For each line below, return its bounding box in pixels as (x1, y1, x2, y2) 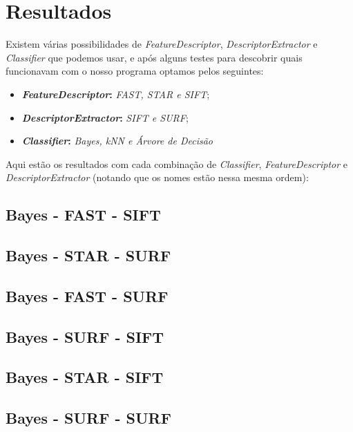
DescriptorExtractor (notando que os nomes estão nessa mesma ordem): (6, 170, 309, 185)
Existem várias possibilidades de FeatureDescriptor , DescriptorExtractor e (6, 37, 318, 51)
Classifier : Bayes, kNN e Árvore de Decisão (21, 133, 213, 148)
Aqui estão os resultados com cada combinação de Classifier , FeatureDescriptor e (6, 156, 348, 171)
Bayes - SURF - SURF (6, 407, 171, 429)
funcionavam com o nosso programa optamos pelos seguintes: (6, 64, 264, 78)
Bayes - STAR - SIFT (6, 366, 164, 388)
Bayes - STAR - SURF (6, 245, 171, 266)
